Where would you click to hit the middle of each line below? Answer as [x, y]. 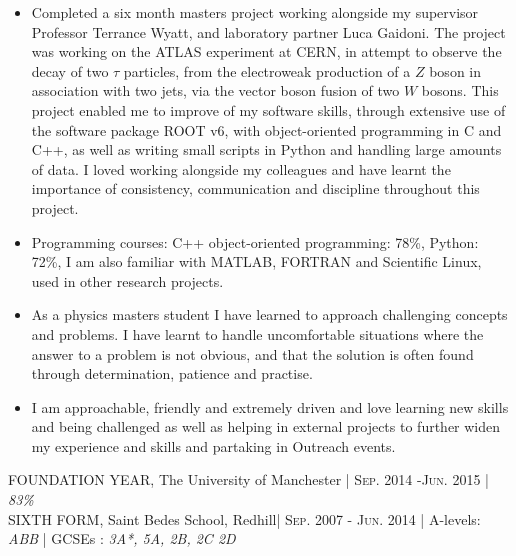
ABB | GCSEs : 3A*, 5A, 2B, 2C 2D [122, 538]
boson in [455, 70]
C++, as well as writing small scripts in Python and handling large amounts [266, 149]
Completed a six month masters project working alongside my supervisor [255, 12]
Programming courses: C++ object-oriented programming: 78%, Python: [255, 241]
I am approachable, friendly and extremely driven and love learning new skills [270, 406]
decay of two [70, 70]
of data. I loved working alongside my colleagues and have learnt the [241, 168]
